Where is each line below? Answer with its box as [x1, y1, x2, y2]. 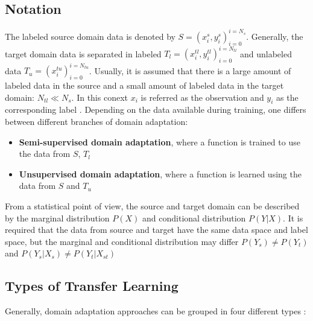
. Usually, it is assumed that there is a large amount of [89, 64, 291, 77]
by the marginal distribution [5, 211, 110, 224]
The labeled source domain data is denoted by [5, 30, 175, 42]
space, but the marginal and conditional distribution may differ [5, 235, 239, 247]
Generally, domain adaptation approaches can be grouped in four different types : [5, 305, 306, 317]
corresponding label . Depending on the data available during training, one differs [5, 103, 306, 116]
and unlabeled [239, 47, 292, 59]
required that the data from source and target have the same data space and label [5, 223, 308, 236]
